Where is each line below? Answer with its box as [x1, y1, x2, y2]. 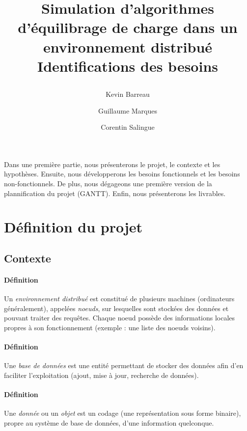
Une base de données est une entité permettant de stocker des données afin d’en [4, 360, 244, 371]
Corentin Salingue [101, 122, 155, 132]
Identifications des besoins [37, 56, 218, 76]
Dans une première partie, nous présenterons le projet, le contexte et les [4, 159, 220, 169]
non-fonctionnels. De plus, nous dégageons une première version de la [4, 178, 212, 188]
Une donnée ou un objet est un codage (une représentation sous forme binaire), [4, 408, 241, 418]
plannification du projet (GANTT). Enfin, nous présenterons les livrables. [4, 188, 226, 198]
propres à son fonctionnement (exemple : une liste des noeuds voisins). [4, 322, 216, 332]
